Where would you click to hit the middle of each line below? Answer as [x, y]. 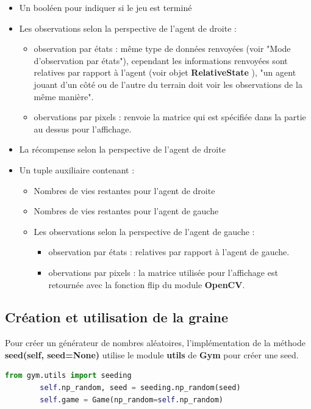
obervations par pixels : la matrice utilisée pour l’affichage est [163, 272]
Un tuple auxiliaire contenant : [77, 169]
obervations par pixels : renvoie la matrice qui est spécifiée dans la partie [170, 117]
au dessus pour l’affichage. [83, 128]
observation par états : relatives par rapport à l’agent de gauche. [169, 252]
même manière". [64, 96]
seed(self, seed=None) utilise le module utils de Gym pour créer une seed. [152, 354]
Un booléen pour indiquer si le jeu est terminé [105, 7]
